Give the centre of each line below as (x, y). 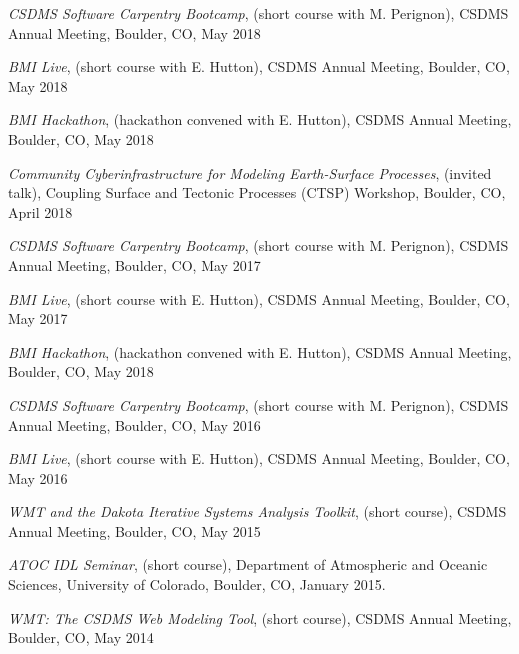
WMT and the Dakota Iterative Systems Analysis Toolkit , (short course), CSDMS (257, 511)
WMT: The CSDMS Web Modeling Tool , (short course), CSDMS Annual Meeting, (260, 617)
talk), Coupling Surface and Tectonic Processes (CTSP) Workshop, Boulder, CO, (257, 192)
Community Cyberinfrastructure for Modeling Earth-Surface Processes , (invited (250, 172)
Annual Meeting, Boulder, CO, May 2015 (134, 530)
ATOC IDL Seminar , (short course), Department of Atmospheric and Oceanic (248, 564)
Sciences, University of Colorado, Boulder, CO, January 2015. (197, 584)
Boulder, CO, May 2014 (81, 637)
